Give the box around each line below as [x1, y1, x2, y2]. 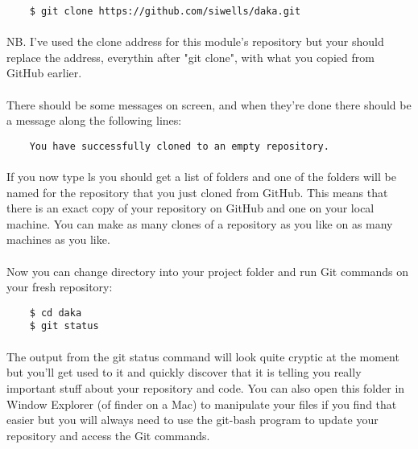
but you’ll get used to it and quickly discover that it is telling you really [6, 364, 362, 381]
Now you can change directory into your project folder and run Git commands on [6, 262, 408, 279]
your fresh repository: [6, 278, 113, 295]
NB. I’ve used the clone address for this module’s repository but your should [6, 33, 384, 50]
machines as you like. [6, 231, 110, 248]
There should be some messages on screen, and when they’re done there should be [6, 96, 412, 113]
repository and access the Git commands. [6, 426, 210, 443]
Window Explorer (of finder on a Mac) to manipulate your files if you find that [6, 395, 397, 412]
